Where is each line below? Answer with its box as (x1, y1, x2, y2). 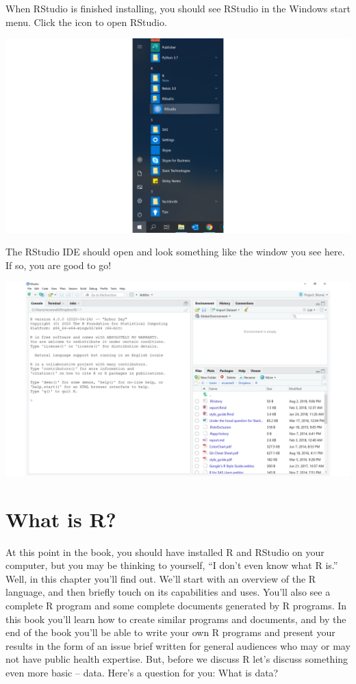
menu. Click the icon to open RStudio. (5, 14, 167, 29)
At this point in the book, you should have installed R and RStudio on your (5, 544, 325, 559)
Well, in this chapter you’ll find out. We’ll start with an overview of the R (5, 571, 316, 585)
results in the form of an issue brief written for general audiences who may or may (5, 638, 351, 653)
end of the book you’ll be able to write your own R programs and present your (5, 625, 335, 639)
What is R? (5, 505, 116, 533)
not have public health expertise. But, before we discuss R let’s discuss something (5, 652, 348, 666)
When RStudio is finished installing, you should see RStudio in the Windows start (5, 1, 351, 15)
